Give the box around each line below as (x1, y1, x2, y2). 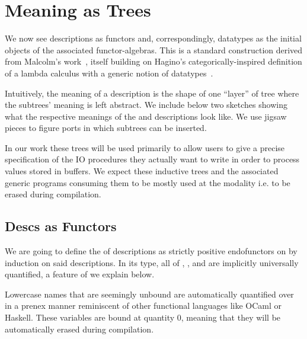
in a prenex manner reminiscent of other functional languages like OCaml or (5, 299, 282, 312)
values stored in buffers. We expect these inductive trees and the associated (5, 165, 279, 177)
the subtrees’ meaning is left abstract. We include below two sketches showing (5, 98, 287, 111)
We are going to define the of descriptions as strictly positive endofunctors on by (5, 245, 298, 257)
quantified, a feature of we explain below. (5, 268, 155, 280)
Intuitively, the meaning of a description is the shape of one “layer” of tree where (5, 87, 299, 99)
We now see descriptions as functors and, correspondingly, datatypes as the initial (5, 32, 302, 44)
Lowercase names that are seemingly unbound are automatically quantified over (5, 287, 294, 300)
